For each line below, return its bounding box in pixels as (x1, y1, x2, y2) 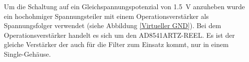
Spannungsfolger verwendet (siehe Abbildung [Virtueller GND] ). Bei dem (4, 20, 221, 31)
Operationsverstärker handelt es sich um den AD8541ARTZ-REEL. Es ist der (4, 30, 235, 40)
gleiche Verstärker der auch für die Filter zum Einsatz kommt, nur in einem (4, 39, 229, 49)
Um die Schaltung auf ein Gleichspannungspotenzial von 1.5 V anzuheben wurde (4, 1, 245, 11)
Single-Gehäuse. (4, 48, 51, 59)
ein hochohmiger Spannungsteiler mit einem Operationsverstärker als (4, 11, 209, 21)
